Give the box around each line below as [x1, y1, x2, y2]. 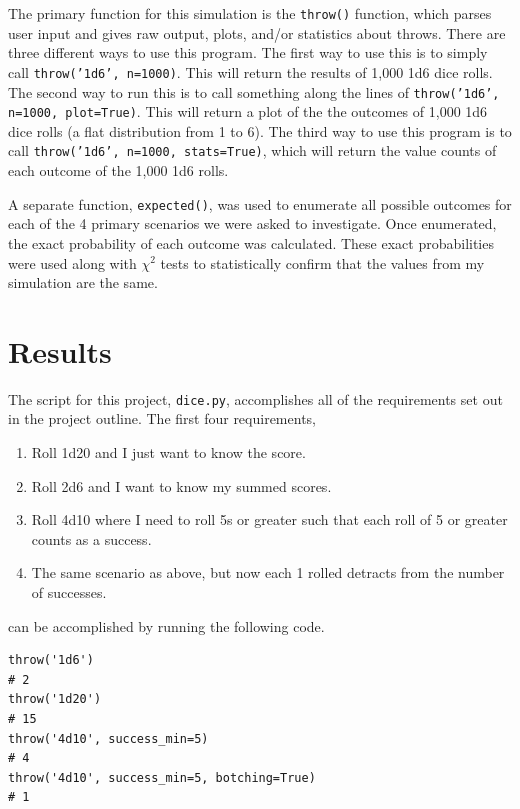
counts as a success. [31, 528, 152, 549]
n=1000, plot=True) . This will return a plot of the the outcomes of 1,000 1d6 [8, 101, 488, 122]
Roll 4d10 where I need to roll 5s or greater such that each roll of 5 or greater [31, 509, 508, 530]
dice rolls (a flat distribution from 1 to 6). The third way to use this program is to [8, 120, 512, 141]
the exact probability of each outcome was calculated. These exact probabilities [8, 232, 494, 253]
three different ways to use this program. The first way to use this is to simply [8, 42, 488, 63]
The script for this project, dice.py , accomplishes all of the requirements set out [8, 388, 503, 409]
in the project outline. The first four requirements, [8, 408, 316, 429]
